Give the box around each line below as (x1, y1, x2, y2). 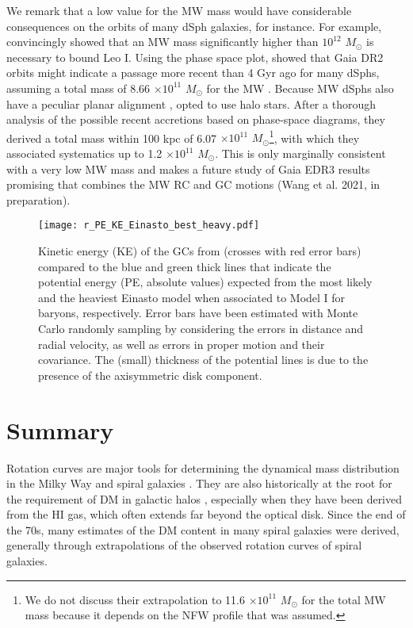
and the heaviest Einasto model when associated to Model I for (38, 289, 346, 305)
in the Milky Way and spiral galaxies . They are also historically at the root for (6, 475, 392, 492)
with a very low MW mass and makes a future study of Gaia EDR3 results (6, 160, 370, 177)
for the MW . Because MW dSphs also (206, 79, 394, 96)
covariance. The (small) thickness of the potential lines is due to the (38, 351, 369, 368)
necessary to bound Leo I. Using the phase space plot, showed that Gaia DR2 (6, 48, 384, 65)
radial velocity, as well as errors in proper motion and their (38, 335, 325, 352)
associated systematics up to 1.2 (6, 145, 163, 161)
